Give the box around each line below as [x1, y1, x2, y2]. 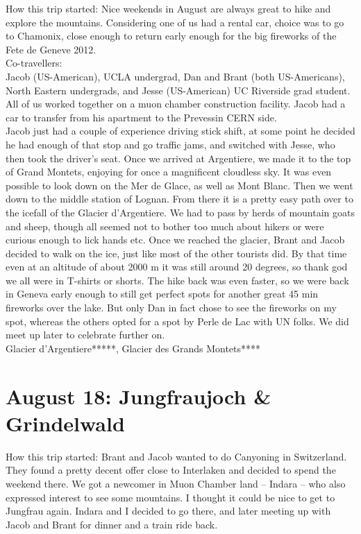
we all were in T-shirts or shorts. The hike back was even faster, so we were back [6, 273, 349, 287]
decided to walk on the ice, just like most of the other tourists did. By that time [6, 246, 347, 260]
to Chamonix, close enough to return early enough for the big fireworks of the [6, 28, 337, 43]
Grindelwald [6, 408, 125, 437]
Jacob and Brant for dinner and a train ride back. [6, 517, 218, 531]
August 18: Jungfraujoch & [6, 381, 271, 410]
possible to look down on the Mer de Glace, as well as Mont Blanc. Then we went [6, 178, 353, 192]
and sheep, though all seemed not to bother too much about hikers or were [6, 218, 324, 233]
